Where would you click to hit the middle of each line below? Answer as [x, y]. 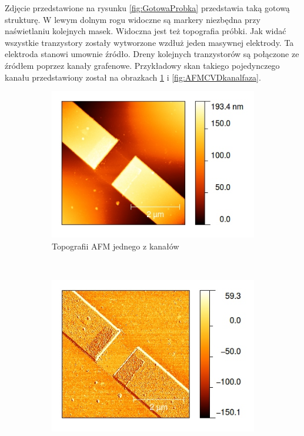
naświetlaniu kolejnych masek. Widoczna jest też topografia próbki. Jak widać [146, 31]
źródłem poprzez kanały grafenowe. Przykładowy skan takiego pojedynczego [142, 65]
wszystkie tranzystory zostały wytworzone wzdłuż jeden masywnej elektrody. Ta [149, 42]
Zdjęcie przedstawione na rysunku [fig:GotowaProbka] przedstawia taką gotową [147, 8]
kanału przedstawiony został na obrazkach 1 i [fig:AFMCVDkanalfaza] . [133, 77]
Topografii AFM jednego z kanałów [116, 246]
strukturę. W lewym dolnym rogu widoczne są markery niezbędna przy [133, 19]
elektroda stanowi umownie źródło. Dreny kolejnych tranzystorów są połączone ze [152, 54]
